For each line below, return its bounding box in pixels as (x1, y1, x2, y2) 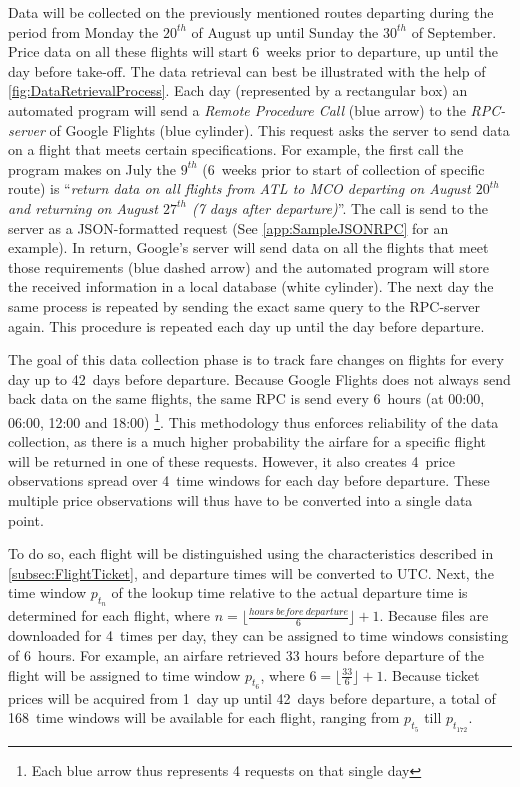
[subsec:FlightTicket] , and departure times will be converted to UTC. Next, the (8, 562, 494, 583)
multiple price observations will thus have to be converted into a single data (8, 489, 473, 510)
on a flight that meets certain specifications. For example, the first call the (8, 139, 464, 160)
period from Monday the (8, 21, 159, 42)
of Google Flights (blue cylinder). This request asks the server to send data (49, 119, 510, 140)
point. (8, 509, 44, 530)
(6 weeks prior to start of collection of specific (202, 158, 485, 179)
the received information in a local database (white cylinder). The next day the (8, 276, 494, 297)
